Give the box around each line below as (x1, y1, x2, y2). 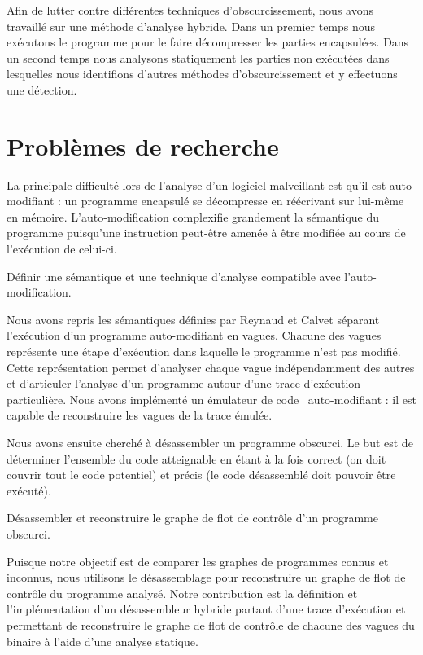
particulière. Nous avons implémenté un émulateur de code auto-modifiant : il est (7, 390, 416, 407)
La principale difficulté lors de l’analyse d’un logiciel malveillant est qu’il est (7, 176, 386, 193)
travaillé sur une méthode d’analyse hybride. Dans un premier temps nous (7, 17, 376, 34)
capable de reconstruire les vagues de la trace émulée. (7, 407, 273, 424)
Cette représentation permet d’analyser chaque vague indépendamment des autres (7, 358, 415, 376)
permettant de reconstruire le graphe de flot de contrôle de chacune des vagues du (7, 616, 415, 633)
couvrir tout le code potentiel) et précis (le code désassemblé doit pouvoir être (7, 466, 396, 483)
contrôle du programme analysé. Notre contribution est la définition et (7, 584, 358, 601)
